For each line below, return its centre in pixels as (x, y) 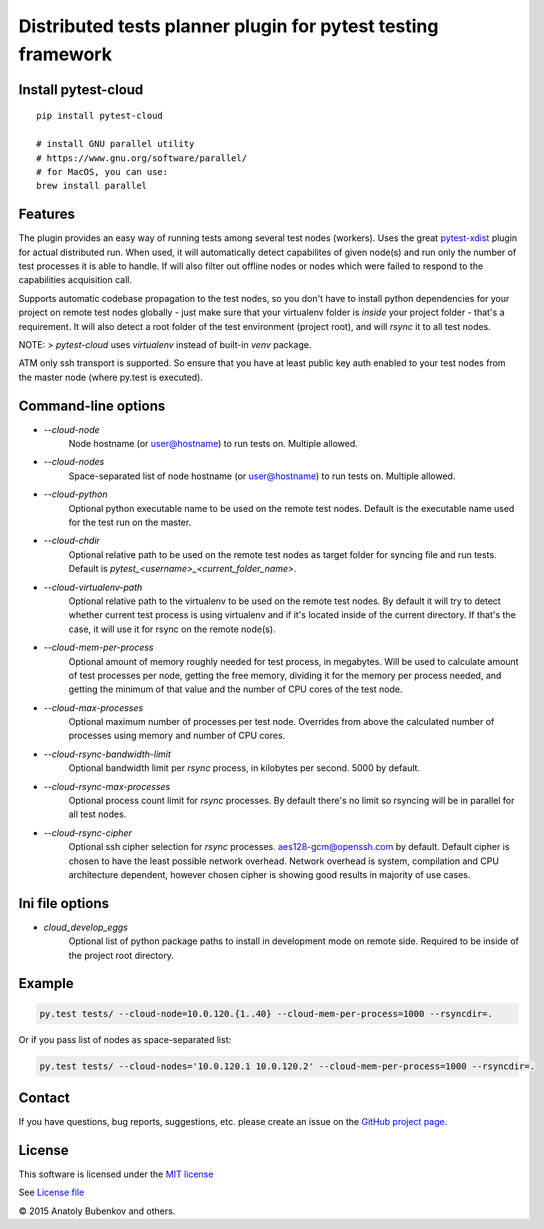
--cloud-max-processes (93, 707)
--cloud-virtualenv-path (93, 587)
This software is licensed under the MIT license (116, 1174)
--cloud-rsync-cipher (87, 832)
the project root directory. (121, 955)
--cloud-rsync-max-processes (107, 786)
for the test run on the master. (130, 522)
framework (65, 54)
